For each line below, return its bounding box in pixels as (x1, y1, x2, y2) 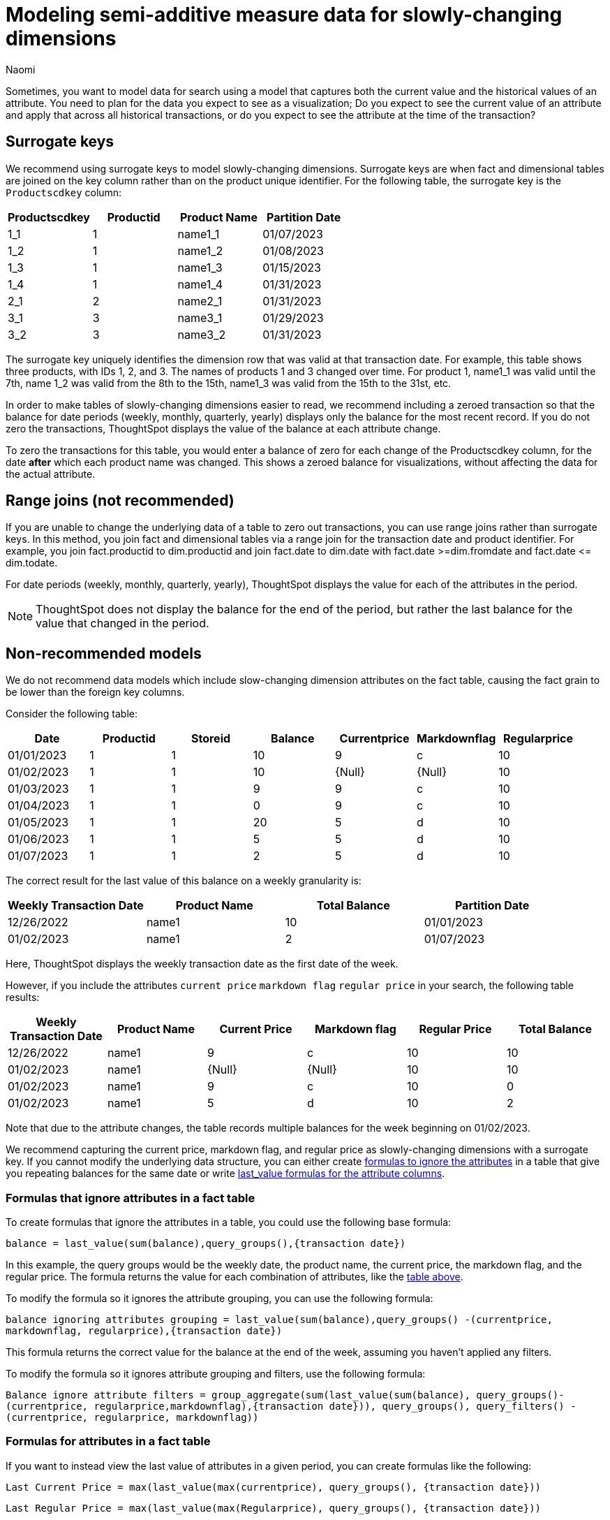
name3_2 (177, 327, 226, 342)
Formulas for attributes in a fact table (6, 1434, 211, 1449)
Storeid (191, 731, 231, 746)
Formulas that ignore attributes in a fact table (6, 1190, 255, 1205)
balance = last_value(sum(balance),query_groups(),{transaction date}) (6, 1238, 406, 1250)
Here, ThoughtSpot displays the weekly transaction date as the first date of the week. (6, 958, 399, 970)
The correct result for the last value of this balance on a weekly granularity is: (6, 875, 362, 887)
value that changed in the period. (36, 616, 209, 631)
